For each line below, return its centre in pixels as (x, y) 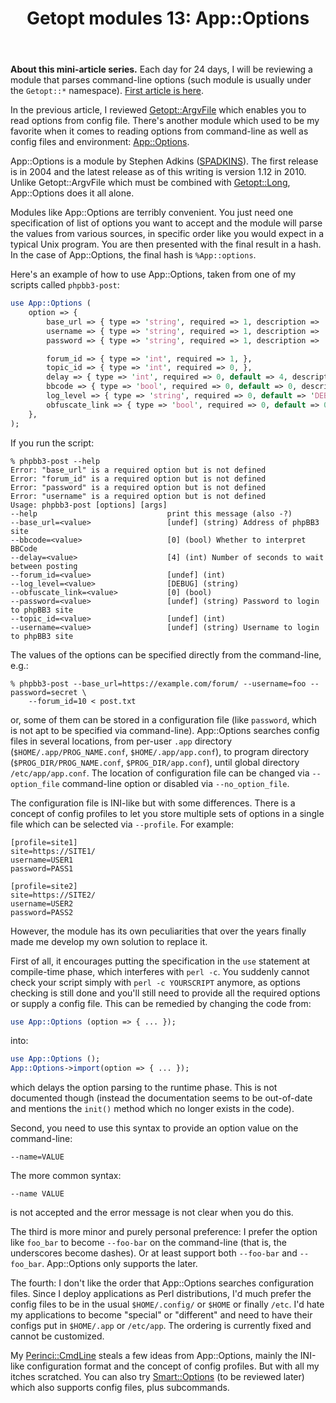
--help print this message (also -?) (151, 513)
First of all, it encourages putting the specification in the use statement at (160, 961)
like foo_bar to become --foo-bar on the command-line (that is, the (148, 1243)
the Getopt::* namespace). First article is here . (107, 91)
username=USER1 (42, 860)
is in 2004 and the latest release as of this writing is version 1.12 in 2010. (158, 172)
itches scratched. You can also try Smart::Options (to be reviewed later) (157, 1377)
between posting (44, 566)
